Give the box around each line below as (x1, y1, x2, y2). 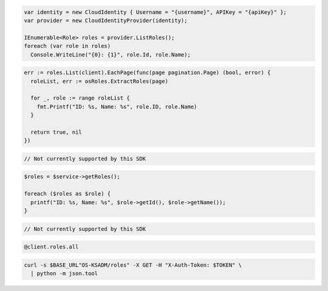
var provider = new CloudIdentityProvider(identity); (24, 17, 188, 24)
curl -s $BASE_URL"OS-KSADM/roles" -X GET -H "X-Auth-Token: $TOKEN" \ (24, 261, 242, 269)
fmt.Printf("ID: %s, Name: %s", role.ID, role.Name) (36, 103, 197, 110)
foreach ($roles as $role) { (24, 190, 111, 197)
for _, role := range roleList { (30, 95, 130, 101)
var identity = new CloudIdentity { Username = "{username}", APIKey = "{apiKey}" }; (24, 9, 287, 15)
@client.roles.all (24, 244, 79, 250)
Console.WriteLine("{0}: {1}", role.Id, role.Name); (30, 51, 191, 58)
